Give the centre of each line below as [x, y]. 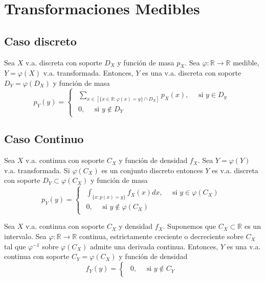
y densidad [136, 226]
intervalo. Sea [25, 236]
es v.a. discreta [235, 170]
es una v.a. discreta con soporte [192, 73]
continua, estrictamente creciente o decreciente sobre [161, 236]
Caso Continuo [44, 139]
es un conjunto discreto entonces [152, 170]
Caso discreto [40, 41]
